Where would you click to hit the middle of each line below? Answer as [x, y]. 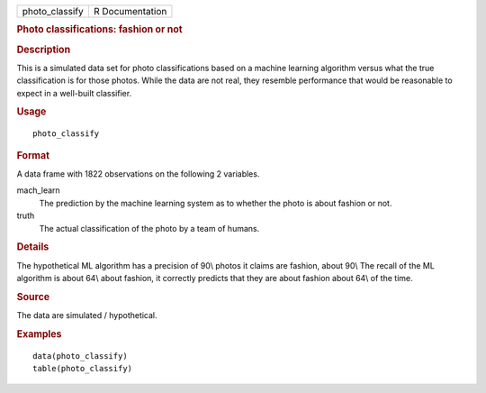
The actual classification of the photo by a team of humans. [149, 228]
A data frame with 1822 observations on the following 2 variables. [138, 174]
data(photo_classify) [80, 356]
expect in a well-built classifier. [74, 93]
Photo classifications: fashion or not [100, 30]
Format [33, 155]
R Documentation [130, 11]
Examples [39, 334]
